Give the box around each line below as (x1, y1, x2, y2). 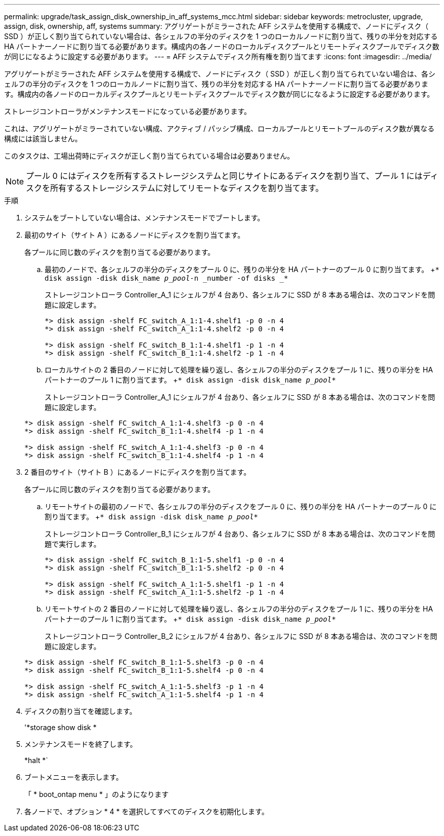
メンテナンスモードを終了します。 (24, 740, 137, 748)
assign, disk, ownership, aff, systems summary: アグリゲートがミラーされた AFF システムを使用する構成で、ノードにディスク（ (4, 22, 429, 30)
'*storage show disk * (24, 723, 97, 732)
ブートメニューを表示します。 (24, 773, 123, 781)
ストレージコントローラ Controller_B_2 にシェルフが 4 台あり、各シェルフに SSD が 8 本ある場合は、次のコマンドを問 (45, 632, 437, 640)
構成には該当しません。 (4, 134, 82, 143)
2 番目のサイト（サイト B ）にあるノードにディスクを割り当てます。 (24, 468, 251, 476)
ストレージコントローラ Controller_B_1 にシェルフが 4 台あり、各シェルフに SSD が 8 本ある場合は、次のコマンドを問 (45, 529, 435, 538)
